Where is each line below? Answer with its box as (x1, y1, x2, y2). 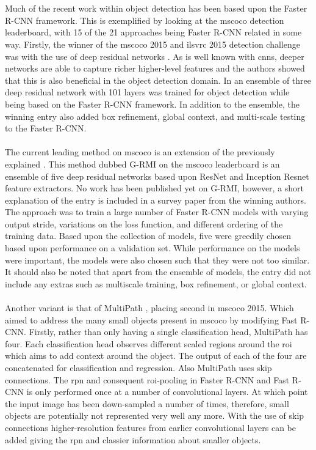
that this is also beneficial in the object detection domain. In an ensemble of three (5, 73, 312, 86)
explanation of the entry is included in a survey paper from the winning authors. (5, 193, 306, 206)
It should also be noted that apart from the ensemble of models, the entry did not (5, 265, 312, 278)
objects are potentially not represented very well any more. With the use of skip (5, 409, 304, 422)
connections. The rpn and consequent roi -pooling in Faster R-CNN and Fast (5, 373, 290, 386)
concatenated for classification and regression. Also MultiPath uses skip (5, 361, 272, 374)
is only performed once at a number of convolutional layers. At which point (26, 385, 308, 398)
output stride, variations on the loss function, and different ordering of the (5, 217, 283, 230)
